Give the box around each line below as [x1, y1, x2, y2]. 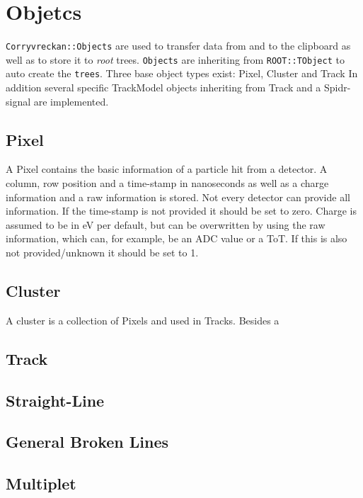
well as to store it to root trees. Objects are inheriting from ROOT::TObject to [6, 52, 345, 67]
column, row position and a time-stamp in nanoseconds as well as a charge [6, 176, 329, 191]
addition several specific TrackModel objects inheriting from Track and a [6, 80, 321, 95]
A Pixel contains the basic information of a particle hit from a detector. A [6, 162, 328, 176]
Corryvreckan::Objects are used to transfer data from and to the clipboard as [6, 38, 351, 53]
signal [6, 94, 31, 108]
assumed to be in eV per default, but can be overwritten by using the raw [6, 217, 325, 232]
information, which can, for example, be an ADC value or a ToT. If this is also [6, 231, 347, 246]
